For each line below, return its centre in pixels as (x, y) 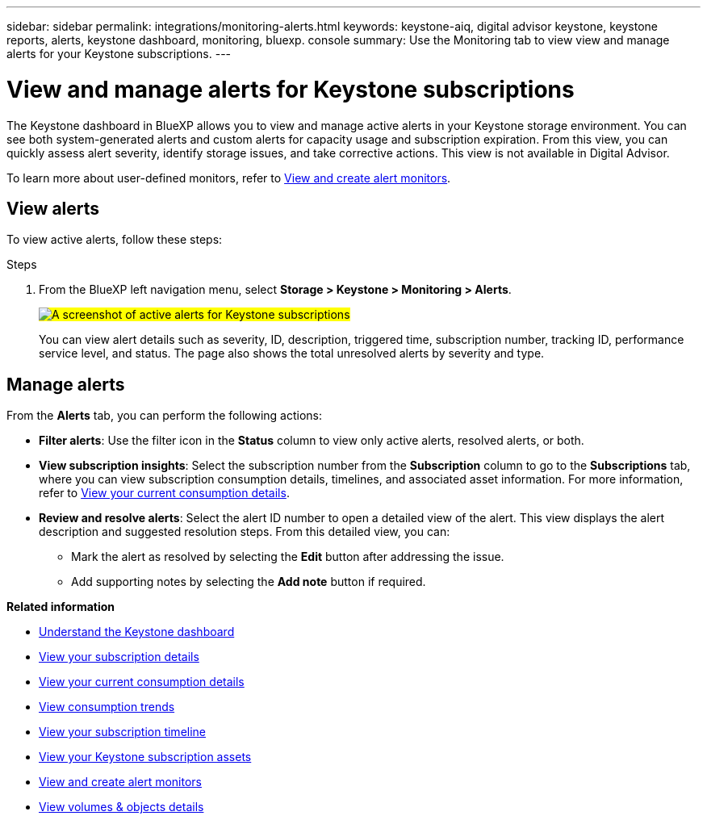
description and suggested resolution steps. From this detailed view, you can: (245, 532)
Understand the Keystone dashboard (137, 632)
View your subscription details (119, 657)
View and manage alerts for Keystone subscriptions (291, 89)
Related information (61, 607)
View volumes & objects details (121, 807)
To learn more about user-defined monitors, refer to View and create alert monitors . (229, 178)
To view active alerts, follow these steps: (115, 240)
